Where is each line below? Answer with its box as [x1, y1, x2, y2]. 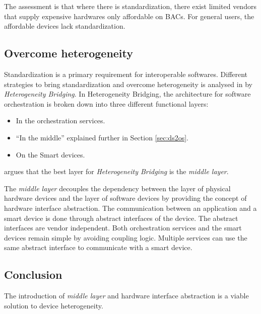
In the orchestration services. [16, 115, 105, 126]
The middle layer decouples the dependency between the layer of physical [4, 183, 231, 193]
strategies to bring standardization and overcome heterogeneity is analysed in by [4, 78, 252, 89]
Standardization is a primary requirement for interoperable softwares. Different [4, 68, 248, 79]
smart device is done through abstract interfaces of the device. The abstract [4, 212, 238, 223]
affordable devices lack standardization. [4, 21, 125, 31]
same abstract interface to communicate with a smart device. [4, 242, 192, 253]
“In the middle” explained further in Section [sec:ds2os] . [16, 132, 188, 142]
